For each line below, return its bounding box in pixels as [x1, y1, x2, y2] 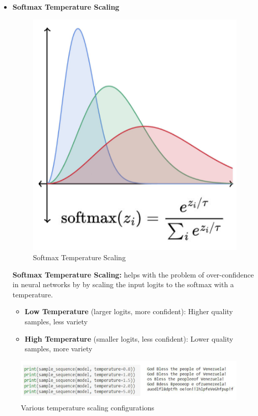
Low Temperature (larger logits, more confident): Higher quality [24, 306, 233, 317]
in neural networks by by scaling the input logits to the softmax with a [12, 279, 234, 290]
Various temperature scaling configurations [21, 402, 155, 412]
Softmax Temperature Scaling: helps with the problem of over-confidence [12, 269, 254, 280]
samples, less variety [24, 316, 88, 327]
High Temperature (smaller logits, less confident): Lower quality [24, 333, 234, 344]
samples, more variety [24, 343, 93, 354]
